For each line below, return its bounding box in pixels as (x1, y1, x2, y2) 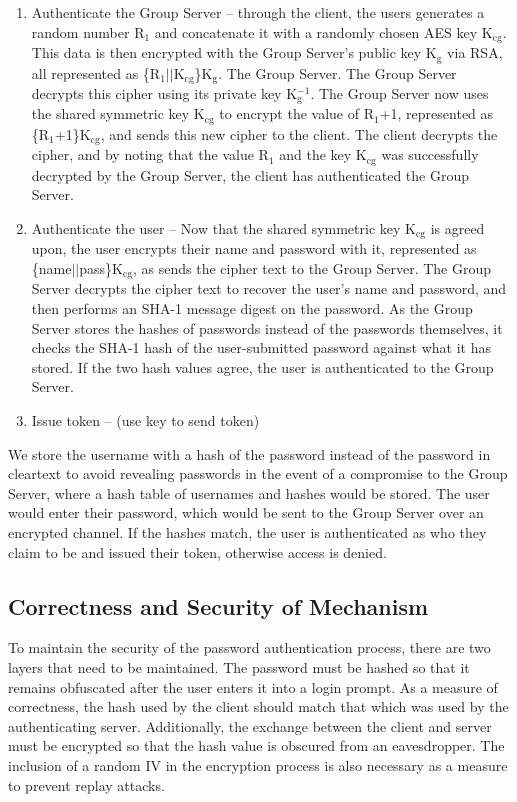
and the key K (279, 144, 367, 165)
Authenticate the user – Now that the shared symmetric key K (31, 217, 416, 238)
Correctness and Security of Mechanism (8, 590, 429, 621)
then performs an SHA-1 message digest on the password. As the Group (31, 298, 473, 319)
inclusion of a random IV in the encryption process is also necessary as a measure (8, 754, 508, 775)
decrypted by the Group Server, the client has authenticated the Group (31, 164, 470, 185)
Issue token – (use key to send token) (31, 410, 260, 431)
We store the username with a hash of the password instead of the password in (8, 443, 491, 464)
